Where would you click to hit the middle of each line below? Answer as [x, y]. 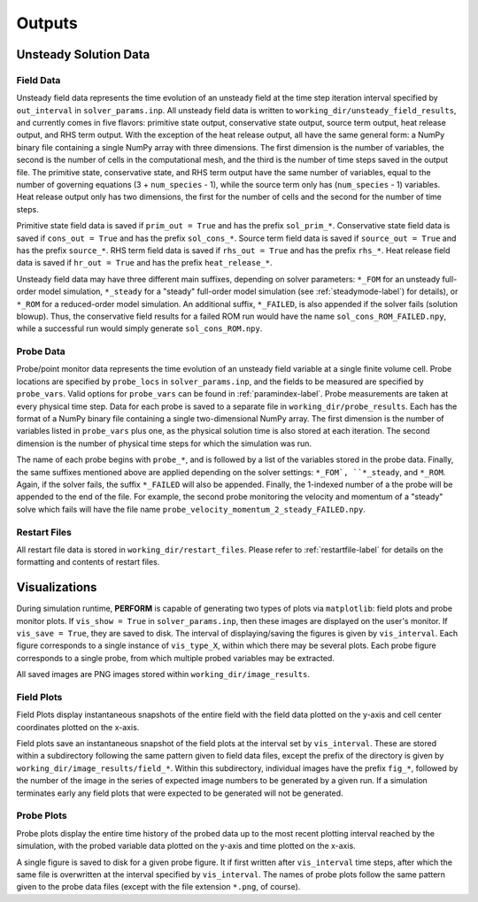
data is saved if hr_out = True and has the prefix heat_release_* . [144, 263]
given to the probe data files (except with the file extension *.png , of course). [158, 887]
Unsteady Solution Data [83, 54]
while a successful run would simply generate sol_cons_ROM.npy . [139, 328]
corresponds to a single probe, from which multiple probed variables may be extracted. [176, 658]
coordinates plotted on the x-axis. [78, 727]
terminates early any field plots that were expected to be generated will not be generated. [180, 793]
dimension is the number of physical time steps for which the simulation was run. [164, 443]
